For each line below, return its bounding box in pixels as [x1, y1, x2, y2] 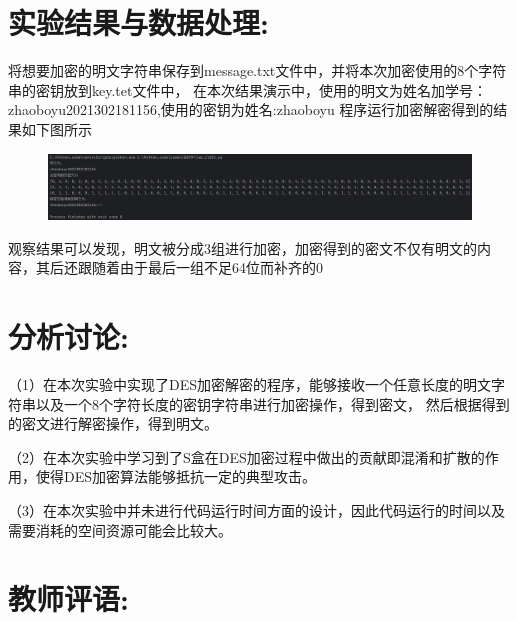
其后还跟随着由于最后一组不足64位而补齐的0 [35, 257, 323, 278]
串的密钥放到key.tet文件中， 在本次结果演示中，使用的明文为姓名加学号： [8, 79, 488, 100]
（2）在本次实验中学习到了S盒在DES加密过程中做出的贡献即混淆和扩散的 [8, 446, 485, 467]
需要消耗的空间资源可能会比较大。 [8, 519, 232, 540]
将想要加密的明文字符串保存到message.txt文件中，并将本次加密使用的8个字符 [8, 60, 507, 81]
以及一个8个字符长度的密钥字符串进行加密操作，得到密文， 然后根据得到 [35, 393, 510, 414]
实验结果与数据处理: [8, 2, 269, 43]
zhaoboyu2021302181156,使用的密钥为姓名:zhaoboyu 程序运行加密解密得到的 [8, 99, 494, 120]
